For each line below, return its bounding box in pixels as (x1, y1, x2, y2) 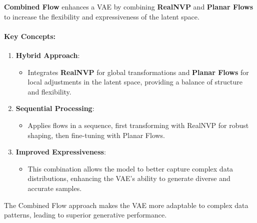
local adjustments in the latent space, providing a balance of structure (27, 76, 242, 87)
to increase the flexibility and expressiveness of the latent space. (4, 11, 199, 21)
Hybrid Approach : (15, 49, 80, 60)
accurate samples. (27, 182, 82, 193)
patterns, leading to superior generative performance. (4, 209, 167, 220)
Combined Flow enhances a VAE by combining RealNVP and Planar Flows (4, 1, 253, 11)
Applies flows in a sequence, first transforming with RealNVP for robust (27, 119, 249, 130)
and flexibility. (27, 86, 71, 96)
